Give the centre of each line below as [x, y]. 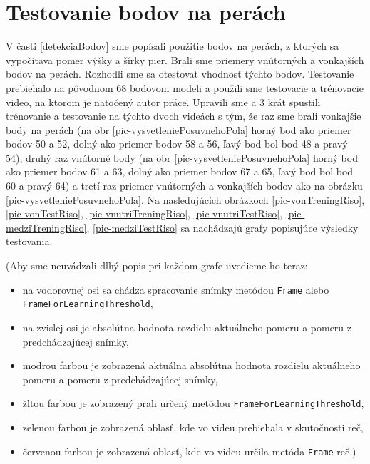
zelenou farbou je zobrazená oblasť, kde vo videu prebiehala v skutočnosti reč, [193, 427]
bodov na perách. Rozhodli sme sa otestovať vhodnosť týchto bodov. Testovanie [180, 74]
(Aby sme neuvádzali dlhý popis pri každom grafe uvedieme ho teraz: [157, 265]
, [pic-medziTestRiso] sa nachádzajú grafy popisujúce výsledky [222, 227]
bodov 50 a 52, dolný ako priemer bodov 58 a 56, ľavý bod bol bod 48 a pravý [177, 144]
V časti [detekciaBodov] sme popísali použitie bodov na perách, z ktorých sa [173, 46]
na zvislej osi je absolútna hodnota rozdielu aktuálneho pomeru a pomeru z [187, 327]
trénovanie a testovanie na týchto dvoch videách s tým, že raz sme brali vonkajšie [184, 116]
